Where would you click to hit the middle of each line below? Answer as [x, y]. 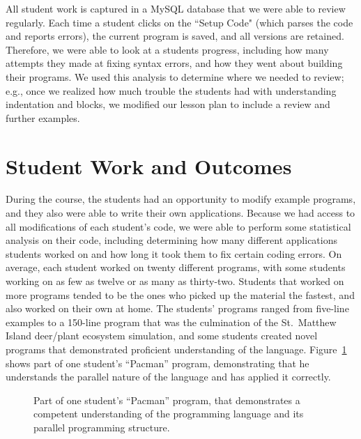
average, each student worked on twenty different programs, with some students [176, 267]
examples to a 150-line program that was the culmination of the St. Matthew [171, 322]
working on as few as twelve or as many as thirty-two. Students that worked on [175, 281]
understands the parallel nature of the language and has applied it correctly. [168, 377]
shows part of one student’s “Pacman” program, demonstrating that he [158, 363]
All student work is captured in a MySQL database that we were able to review [176, 8]
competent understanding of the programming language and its [169, 414]
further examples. [43, 117]
